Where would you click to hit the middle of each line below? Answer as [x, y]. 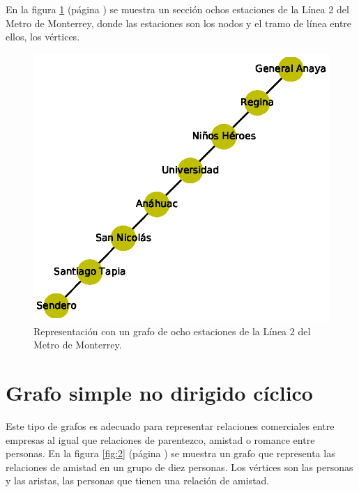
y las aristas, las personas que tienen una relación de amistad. [138, 481]
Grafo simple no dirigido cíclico [159, 393]
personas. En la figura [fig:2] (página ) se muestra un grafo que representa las [170, 453]
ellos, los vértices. [43, 37]
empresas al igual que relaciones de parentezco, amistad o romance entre [160, 439]
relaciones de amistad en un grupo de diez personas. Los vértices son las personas [179, 467]
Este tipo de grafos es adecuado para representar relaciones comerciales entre [170, 426]
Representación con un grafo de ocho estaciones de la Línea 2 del [172, 331]
